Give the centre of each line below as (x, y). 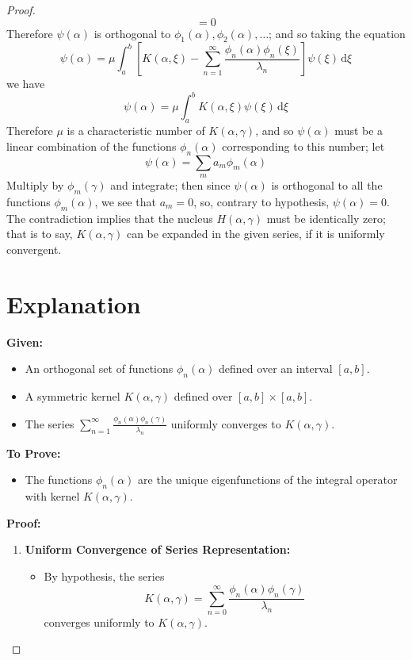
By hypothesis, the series (104, 576)
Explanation (74, 303)
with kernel (52, 495)
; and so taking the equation (337, 33)
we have (26, 84)
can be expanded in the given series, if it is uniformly (256, 234)
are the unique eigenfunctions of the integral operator (268, 480)
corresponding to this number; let (303, 146)
